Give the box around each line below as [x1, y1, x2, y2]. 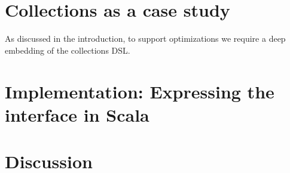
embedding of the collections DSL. [5, 44, 130, 56]
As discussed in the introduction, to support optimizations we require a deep [5, 32, 286, 45]
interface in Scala [5, 102, 149, 126]
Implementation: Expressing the [5, 79, 274, 103]
